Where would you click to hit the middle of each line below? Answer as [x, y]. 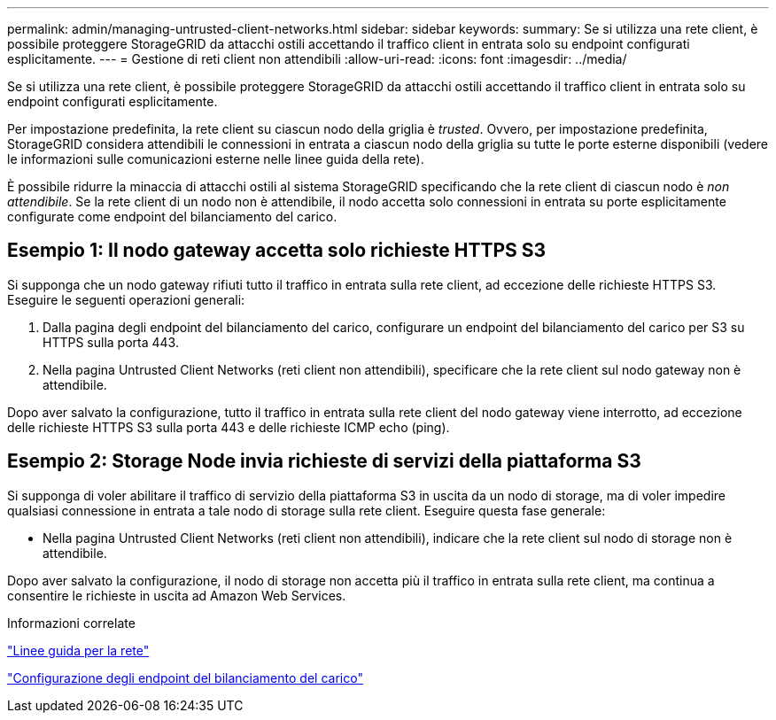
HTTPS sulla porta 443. [111, 342]
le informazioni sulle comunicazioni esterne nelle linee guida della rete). [216, 159]
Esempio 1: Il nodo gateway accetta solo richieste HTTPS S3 [277, 251]
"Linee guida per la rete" [78, 650]
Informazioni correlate [71, 623]
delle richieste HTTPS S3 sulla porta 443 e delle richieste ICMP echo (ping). [229, 427]
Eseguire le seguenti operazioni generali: [126, 299]
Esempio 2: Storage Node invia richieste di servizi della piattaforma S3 [324, 461]
